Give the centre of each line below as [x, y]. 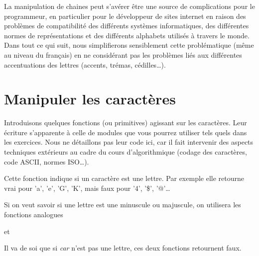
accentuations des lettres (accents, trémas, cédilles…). [85, 64]
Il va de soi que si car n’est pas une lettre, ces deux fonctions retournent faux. [123, 248]
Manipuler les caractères [90, 99]
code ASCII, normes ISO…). [47, 161]
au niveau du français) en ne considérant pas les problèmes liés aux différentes [123, 54]
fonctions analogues [34, 214]
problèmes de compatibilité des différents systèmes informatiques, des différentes [127, 26]
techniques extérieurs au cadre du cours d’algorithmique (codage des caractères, [126, 152]
